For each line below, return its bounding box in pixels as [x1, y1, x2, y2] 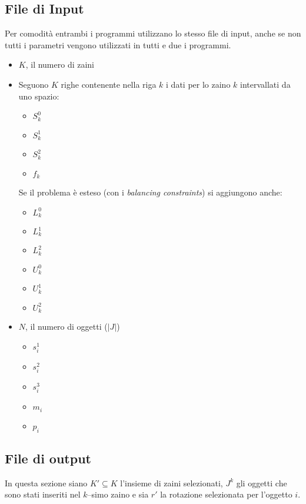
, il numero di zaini [25, 58, 95, 71]
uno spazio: [18, 89, 59, 102]
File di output [5, 449, 91, 467]
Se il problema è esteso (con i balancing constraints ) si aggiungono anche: [18, 185, 282, 198]
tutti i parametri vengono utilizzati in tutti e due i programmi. [5, 38, 231, 51]
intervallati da [240, 78, 291, 90]
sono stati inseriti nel [5, 488, 81, 500]
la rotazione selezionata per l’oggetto [160, 488, 292, 500]
